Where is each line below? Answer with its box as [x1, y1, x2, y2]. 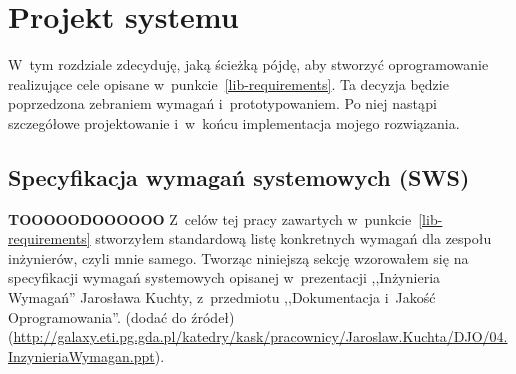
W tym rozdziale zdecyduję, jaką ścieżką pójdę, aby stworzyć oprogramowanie [8, 54, 489, 75]
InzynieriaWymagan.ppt [8, 345, 155, 366]
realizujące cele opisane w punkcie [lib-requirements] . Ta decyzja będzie [8, 73, 449, 94]
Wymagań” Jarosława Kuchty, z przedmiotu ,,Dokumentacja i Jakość [8, 287, 436, 308]
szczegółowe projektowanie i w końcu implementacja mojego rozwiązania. [8, 112, 460, 133]
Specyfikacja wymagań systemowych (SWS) [8, 161, 470, 192]
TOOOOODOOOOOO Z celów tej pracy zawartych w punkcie [8, 208, 412, 229]
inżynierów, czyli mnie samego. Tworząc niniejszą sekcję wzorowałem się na [8, 247, 469, 268]
